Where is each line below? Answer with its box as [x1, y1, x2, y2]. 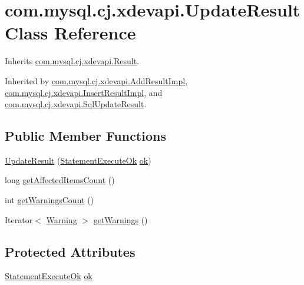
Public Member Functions [5, 127, 166, 145]
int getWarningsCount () [5, 194, 94, 206]
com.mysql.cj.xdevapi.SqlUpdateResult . [5, 98, 147, 110]
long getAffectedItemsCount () [5, 174, 115, 186]
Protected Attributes [5, 242, 136, 260]
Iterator [5, 213, 33, 226]
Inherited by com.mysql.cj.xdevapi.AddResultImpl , [5, 74, 187, 87]
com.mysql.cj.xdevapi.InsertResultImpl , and [5, 86, 163, 98]
